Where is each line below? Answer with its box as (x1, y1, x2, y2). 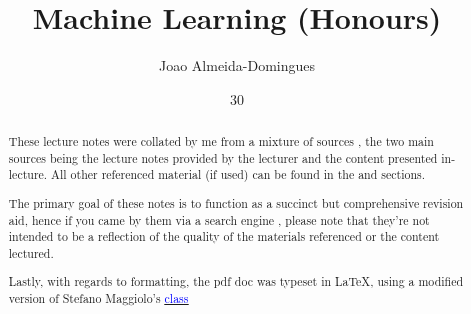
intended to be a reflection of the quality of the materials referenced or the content (8, 228, 440, 245)
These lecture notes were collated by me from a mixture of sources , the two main (8, 133, 434, 150)
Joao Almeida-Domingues (158, 55, 315, 76)
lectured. (8, 244, 54, 261)
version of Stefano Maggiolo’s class (8, 290, 189, 307)
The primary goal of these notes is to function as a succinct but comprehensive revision (8, 194, 464, 211)
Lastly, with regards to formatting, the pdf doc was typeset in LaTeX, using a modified (8, 273, 464, 290)
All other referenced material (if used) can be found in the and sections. (51, 166, 426, 183)
